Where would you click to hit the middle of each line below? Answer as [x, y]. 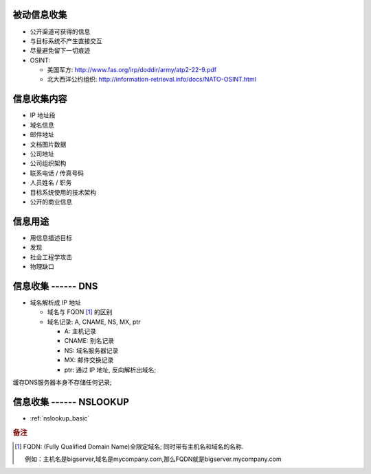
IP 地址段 [43, 115]
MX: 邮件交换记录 [89, 360]
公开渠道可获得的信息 [60, 32]
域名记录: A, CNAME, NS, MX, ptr [94, 322]
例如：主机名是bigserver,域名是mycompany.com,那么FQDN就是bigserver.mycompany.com [153, 459]
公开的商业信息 [51, 202]
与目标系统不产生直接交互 [66, 40]
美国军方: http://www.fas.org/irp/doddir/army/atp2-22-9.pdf [132, 70]
